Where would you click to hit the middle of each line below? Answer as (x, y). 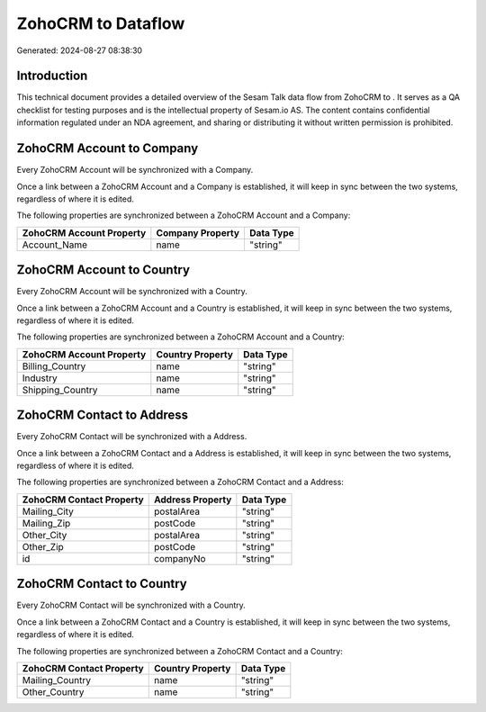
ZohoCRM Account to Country (103, 270)
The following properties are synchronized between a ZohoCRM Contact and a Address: (180, 482)
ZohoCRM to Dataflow (101, 23)
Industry (40, 378)
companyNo (180, 558)
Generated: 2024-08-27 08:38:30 (80, 50)
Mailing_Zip (46, 523)
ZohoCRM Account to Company (108, 149)
